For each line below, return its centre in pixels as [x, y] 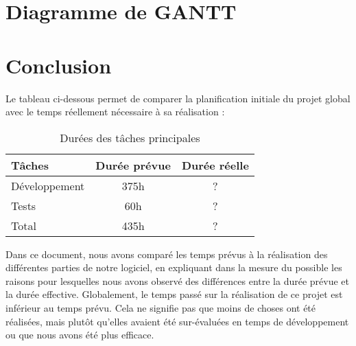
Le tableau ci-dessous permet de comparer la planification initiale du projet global [178, 98]
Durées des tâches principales [130, 137]
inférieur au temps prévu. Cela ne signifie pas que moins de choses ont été [161, 308]
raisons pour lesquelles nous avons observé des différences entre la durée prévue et [178, 280]
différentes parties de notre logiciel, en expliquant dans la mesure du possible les [174, 267]
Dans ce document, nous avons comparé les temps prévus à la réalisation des [167, 254]
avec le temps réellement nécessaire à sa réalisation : [115, 112]
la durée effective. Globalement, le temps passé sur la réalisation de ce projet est [174, 294]
